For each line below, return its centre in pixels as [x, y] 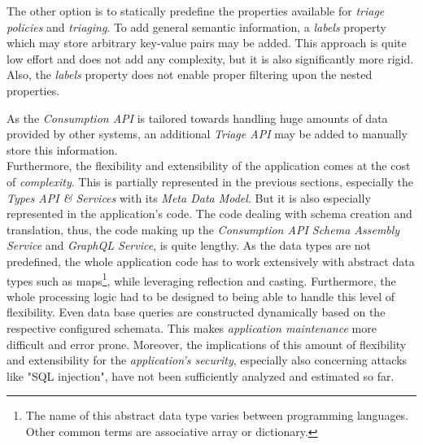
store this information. [62, 149]
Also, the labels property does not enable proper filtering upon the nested [190, 74]
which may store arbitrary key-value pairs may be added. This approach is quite [207, 43]
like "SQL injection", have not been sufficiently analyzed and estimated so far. [201, 375]
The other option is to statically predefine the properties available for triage [196, 11]
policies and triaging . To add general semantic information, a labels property [196, 26]
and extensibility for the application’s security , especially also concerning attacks [207, 360]
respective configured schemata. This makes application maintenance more [192, 327]
